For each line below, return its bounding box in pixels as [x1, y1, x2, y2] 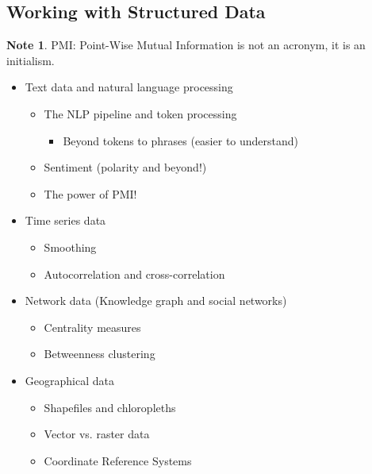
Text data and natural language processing [25, 79, 233, 95]
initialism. [6, 52, 55, 68]
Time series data [25, 212, 106, 229]
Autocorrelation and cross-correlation [44, 265, 225, 282]
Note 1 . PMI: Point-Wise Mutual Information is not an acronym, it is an [6, 37, 366, 53]
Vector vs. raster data [44, 426, 150, 442]
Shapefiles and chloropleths [44, 399, 176, 415]
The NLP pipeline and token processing [44, 105, 237, 121]
